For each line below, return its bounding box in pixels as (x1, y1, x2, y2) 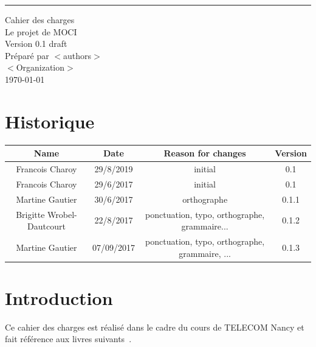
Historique (5, 108, 95, 133)
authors (63, 49, 92, 61)
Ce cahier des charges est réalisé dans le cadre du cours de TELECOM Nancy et (5, 320, 304, 333)
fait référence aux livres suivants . (5, 332, 132, 345)
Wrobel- (47, 208, 77, 220)
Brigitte (16, 208, 45, 220)
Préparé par (5, 49, 49, 61)
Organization (16, 61, 65, 74)
